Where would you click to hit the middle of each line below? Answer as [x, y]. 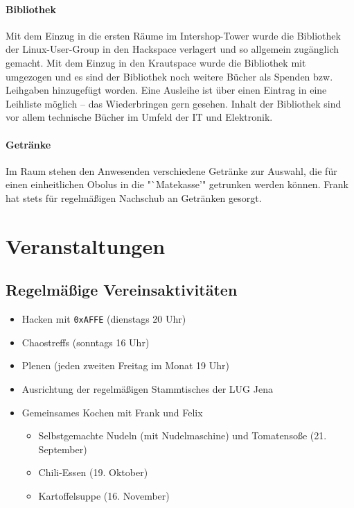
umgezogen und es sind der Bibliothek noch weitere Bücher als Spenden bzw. [169, 76]
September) [63, 449]
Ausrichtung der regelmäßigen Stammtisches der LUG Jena [147, 388]
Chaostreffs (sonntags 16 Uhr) [86, 342]
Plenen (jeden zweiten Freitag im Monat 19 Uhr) [125, 365]
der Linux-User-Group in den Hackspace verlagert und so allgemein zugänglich [172, 49]
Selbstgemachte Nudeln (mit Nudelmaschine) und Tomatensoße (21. [183, 435]
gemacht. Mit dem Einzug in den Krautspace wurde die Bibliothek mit [156, 62]
